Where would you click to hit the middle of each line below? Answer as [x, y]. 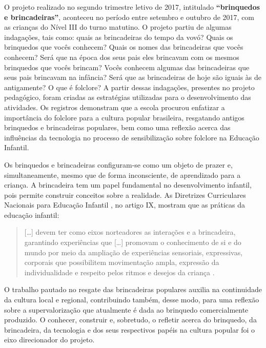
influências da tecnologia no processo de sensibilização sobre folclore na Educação [132, 137]
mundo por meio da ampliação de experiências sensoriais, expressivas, [134, 252]
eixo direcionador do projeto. [49, 340]
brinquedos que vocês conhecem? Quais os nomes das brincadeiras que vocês [124, 47]
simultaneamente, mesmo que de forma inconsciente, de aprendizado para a [122, 175]
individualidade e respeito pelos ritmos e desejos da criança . [119, 272]
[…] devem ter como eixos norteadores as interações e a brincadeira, [130, 232]
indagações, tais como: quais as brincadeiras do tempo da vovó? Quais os [119, 37]
